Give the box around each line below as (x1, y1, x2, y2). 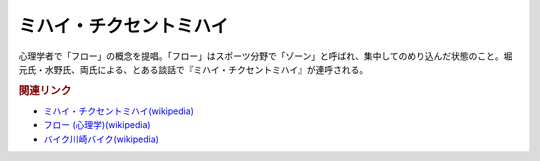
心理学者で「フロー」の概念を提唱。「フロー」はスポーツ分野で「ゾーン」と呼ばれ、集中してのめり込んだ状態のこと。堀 (18, 50, 513, 62)
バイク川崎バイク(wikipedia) (43, 133, 160, 145)
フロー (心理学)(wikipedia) (43, 119, 151, 131)
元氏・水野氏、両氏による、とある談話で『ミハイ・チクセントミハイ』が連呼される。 (18, 63, 369, 75)
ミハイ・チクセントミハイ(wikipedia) (43, 105, 195, 117)
